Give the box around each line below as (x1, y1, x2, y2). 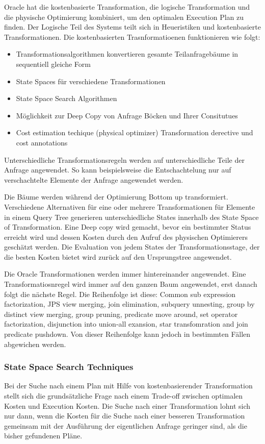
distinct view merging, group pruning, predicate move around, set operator (4, 308, 238, 319)
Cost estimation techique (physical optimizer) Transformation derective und (16, 127, 253, 138)
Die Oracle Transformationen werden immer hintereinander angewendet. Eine (4, 268, 246, 279)
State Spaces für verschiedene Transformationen (16, 76, 166, 86)
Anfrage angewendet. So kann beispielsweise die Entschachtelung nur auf (4, 164, 231, 175)
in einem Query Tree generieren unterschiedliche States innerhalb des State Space (4, 211, 259, 222)
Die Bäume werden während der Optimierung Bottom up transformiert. (4, 191, 228, 202)
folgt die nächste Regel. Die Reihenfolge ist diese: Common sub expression (4, 288, 236, 299)
